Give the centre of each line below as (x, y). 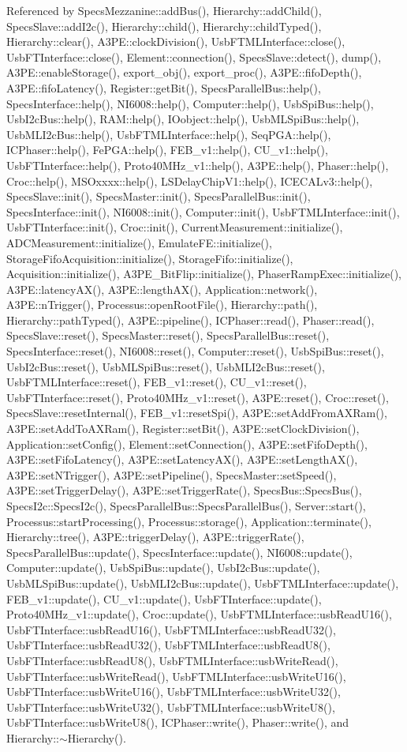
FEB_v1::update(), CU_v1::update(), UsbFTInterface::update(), (164, 598)
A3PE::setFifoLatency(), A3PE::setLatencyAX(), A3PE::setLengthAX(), (182, 459)
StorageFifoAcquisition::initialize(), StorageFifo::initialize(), (150, 258)
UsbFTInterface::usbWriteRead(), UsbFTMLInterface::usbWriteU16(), (176, 676)
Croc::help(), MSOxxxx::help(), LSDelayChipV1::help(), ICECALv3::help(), (190, 180)
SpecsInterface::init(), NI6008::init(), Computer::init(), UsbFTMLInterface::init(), (203, 211)
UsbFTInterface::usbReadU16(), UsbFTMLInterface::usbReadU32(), (171, 629)
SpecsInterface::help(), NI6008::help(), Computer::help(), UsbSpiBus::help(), (190, 103)
